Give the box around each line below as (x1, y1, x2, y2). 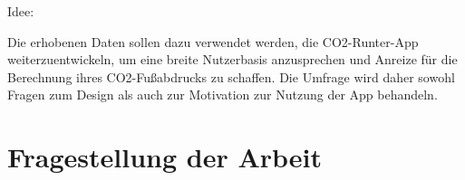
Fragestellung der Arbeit (7, 138, 323, 175)
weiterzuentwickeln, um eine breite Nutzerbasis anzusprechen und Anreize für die (7, 50, 458, 69)
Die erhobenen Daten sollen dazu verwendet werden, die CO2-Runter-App (7, 32, 419, 51)
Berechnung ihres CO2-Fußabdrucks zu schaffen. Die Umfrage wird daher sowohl (7, 67, 455, 86)
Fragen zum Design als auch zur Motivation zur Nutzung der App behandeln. (7, 85, 438, 104)
